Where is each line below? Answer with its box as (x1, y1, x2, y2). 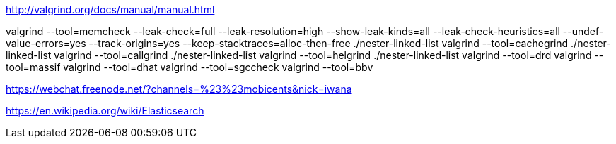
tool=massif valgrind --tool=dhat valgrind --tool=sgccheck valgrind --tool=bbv (6, 61, 373, 73)
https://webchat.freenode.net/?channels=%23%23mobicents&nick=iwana (6, 83, 352, 95)
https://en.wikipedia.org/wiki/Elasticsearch (6, 105, 204, 117)
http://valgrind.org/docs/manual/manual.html (6, 4, 215, 15)
